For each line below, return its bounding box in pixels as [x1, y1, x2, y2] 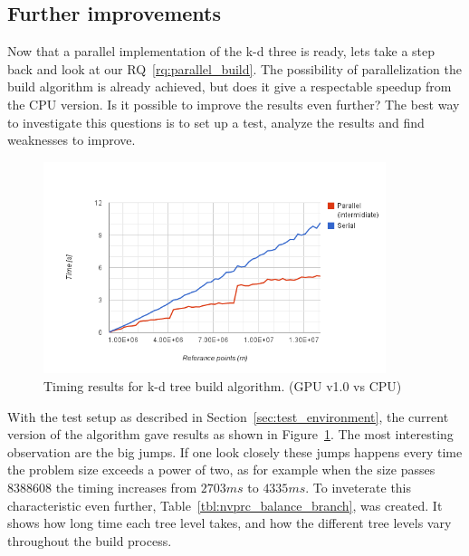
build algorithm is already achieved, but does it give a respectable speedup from [7, 77, 452, 96]
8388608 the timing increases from [7, 478, 197, 497]
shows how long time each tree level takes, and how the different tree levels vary [7, 513, 452, 532]
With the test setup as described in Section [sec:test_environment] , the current [7, 407, 449, 426]
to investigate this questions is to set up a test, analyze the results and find [7, 112, 425, 131]
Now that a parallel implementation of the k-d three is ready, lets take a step [7, 42, 435, 61]
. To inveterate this [305, 478, 412, 497]
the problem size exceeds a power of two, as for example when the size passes [7, 460, 435, 479]
